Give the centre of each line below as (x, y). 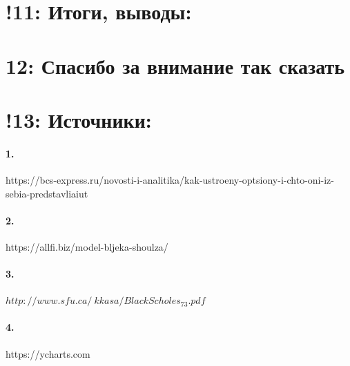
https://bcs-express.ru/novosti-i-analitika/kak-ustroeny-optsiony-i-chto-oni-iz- (170, 179)
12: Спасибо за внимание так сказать (175, 65)
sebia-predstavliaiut (47, 193)
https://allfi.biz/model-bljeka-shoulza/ (87, 246)
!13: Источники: (79, 119)
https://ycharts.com (48, 353)
